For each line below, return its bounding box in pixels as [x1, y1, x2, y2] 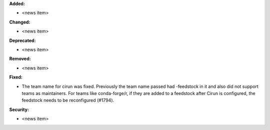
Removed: [9, 55, 31, 62]
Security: [9, 106, 29, 112]
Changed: [9, 19, 30, 25]
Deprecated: [9, 37, 36, 43]
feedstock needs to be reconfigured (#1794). [21, 97, 114, 103]
